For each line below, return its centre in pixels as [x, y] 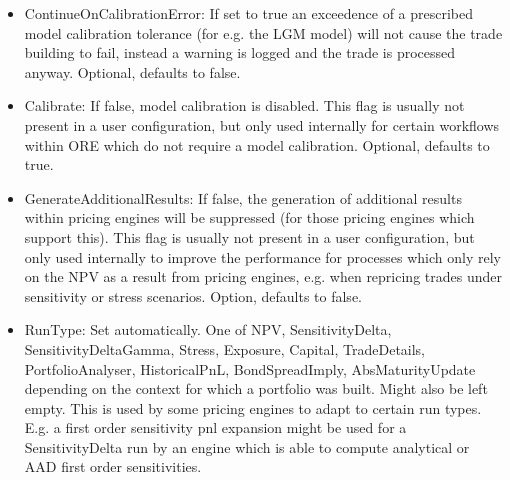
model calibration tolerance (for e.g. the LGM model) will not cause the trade [263, 32]
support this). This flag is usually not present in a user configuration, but [249, 236]
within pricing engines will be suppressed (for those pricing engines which [249, 217]
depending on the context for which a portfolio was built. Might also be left [256, 388]
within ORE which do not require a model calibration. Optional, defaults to [257, 144]
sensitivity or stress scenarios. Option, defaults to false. [193, 295]
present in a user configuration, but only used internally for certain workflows [262, 124]
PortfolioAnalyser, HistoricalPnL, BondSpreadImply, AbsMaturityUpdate [250, 368]
